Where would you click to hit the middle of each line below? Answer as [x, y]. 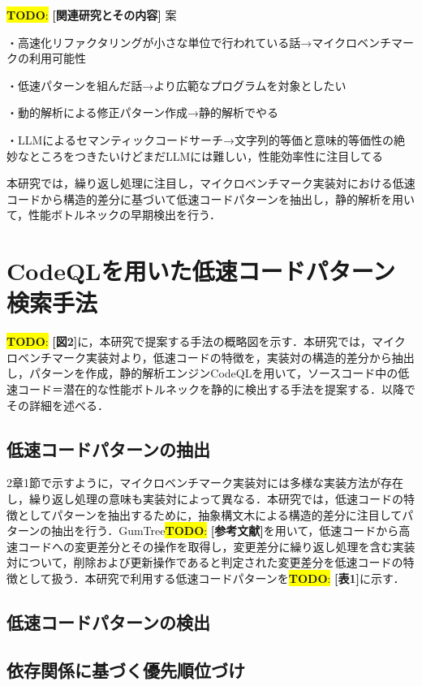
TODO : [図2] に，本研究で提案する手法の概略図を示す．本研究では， [189, 341]
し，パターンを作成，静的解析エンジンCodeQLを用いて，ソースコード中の [202, 373]
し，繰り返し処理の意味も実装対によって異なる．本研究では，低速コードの [205, 499]
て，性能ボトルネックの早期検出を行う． [114, 215]
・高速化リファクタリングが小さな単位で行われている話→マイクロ [182, 42]
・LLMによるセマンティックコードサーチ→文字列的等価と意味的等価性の [200, 139]
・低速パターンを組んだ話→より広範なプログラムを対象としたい [177, 85]
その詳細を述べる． [58, 405]
